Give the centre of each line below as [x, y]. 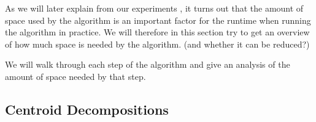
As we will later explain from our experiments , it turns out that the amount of [154, 8]
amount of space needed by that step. [75, 76]
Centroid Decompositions [87, 109]
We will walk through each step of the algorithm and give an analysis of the [148, 64]
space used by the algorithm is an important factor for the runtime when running [158, 20]
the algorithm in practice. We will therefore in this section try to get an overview [157, 32]
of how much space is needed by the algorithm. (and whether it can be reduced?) [157, 44]
